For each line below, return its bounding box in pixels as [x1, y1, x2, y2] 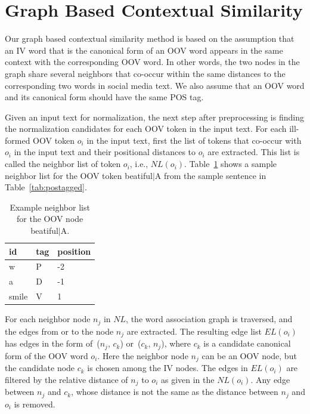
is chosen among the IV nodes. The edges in [87, 362, 248, 374]
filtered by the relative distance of [5, 373, 128, 385]
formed [5, 134, 30, 146]
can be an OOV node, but [201, 349, 297, 362]
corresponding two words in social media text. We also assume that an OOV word [5, 79, 305, 91]
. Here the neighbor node [97, 349, 188, 362]
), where [161, 337, 191, 350]
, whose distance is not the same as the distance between [71, 385, 278, 398]
